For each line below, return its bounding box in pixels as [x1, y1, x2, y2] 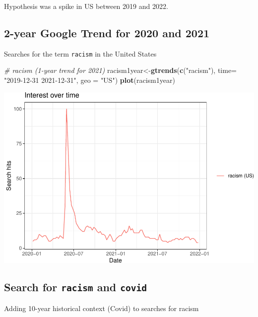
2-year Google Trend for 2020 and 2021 [4, 25, 210, 40]
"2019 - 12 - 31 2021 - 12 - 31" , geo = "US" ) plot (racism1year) [4, 75, 175, 85]
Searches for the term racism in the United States [4, 48, 157, 59]
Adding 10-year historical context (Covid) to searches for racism [4, 303, 199, 313]
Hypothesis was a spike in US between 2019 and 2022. [4, 1, 168, 11]
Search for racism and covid [4, 279, 147, 295]
